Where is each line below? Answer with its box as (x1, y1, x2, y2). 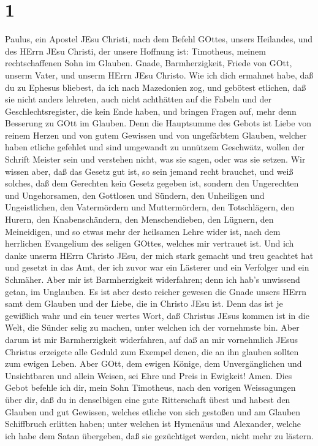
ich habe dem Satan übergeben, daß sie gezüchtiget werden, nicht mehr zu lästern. (5, 429, 314, 442)
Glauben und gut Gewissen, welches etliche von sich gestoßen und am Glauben (5, 405, 301, 418)
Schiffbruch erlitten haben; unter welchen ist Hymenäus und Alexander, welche (5, 417, 301, 430)
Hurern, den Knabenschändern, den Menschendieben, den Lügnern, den (5, 213, 274, 226)
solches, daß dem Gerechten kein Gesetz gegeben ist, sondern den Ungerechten (5, 177, 299, 190)
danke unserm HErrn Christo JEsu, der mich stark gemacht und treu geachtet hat (5, 248, 314, 261)
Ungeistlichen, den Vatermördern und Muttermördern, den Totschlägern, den (5, 201, 295, 213)
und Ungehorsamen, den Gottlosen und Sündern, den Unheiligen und (5, 188, 265, 201)
